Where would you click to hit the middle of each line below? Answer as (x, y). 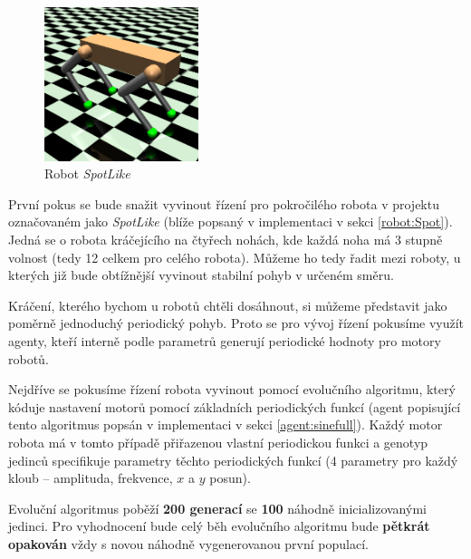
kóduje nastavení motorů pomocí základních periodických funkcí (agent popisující (235, 406)
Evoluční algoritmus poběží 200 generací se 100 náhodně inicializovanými (217, 508)
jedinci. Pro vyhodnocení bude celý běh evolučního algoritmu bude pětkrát (219, 526)
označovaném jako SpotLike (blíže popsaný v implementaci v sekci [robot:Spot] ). (231, 222)
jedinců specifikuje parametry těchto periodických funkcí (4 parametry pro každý (233, 460)
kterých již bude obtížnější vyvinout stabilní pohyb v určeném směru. (201, 275)
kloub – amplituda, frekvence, (91, 478)
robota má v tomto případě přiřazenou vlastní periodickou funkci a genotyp (218, 442)
